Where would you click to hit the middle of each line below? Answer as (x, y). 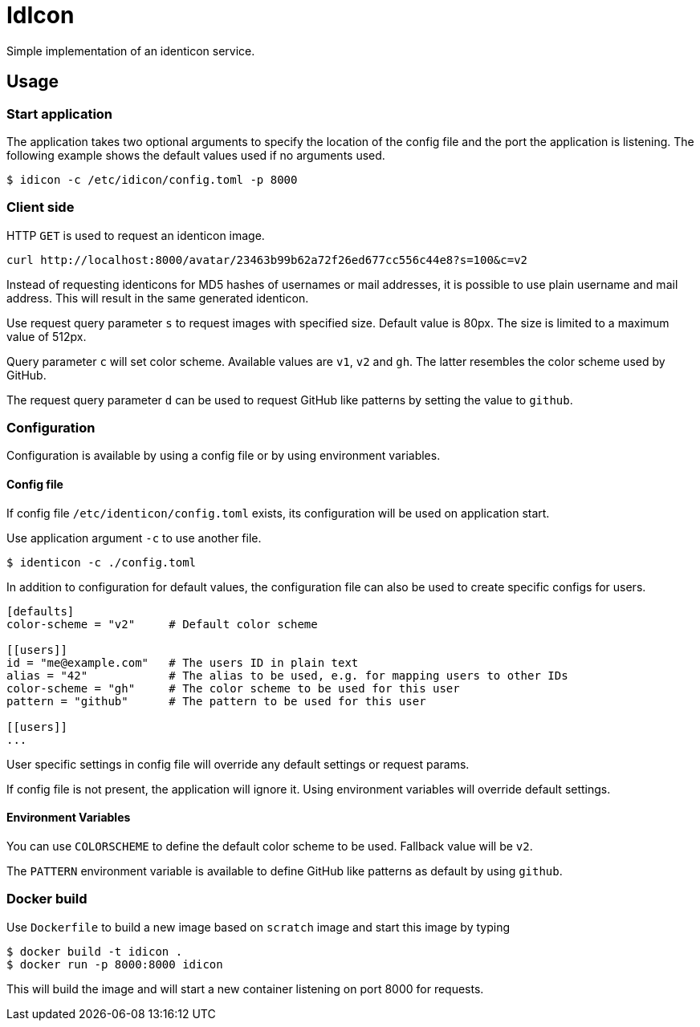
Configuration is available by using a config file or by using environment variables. (224, 456)
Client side (41, 207)
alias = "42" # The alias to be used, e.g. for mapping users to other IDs (287, 675)
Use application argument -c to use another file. (134, 538)
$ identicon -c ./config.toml (102, 562)
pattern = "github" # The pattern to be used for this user (216, 701)
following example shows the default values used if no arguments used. (196, 155)
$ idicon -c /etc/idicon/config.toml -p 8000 (152, 179)
